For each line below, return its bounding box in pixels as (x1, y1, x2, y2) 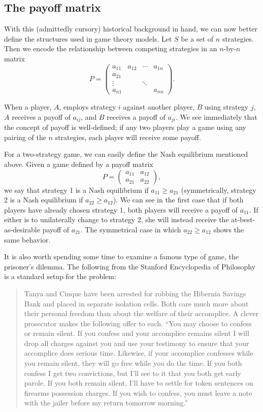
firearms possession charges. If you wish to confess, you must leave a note (24, 387, 252, 398)
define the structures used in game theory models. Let (4, 33, 172, 44)
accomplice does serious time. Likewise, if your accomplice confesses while (24, 348, 253, 358)
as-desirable (4, 224, 40, 234)
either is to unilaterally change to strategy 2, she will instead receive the (4, 214, 229, 225)
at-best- (231, 214, 255, 225)
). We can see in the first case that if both (113, 194, 244, 205)
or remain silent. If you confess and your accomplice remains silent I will (24, 328, 249, 338)
